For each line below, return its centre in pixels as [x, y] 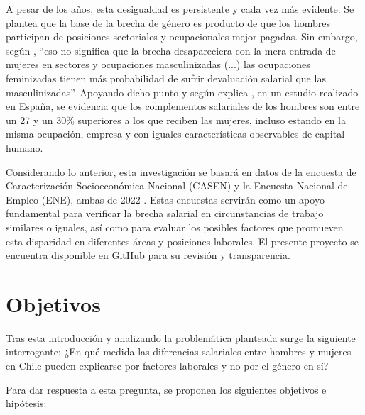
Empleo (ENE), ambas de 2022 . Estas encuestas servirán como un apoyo [165, 199]
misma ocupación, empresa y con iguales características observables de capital [175, 134]
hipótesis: [26, 403]
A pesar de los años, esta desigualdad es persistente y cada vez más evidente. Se [180, 9]
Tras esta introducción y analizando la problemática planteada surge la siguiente [181, 337]
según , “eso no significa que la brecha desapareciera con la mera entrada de [171, 50]
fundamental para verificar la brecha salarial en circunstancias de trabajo [165, 213]
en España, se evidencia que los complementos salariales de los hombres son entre [183, 106]
